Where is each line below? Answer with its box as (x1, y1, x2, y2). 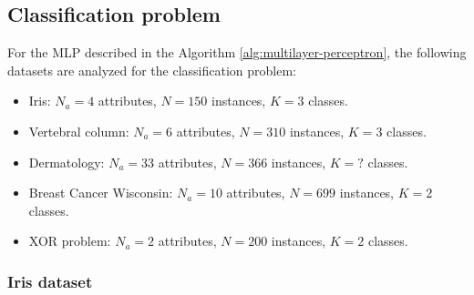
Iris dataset (7, 270, 93, 292)
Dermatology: (28, 152, 105, 171)
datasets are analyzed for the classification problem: (7, 60, 296, 79)
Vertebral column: (28, 121, 129, 140)
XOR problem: (28, 231, 111, 250)
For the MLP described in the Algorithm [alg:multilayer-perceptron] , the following (7, 43, 467, 62)
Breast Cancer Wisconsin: (28, 183, 173, 202)
